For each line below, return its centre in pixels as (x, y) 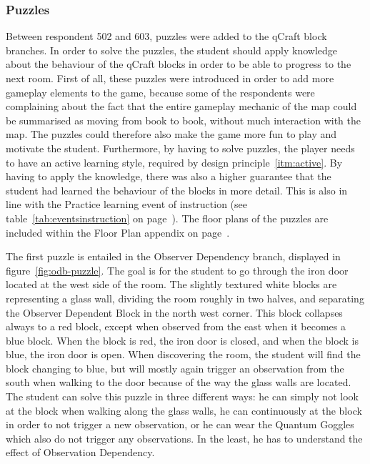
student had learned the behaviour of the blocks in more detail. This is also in (177, 190)
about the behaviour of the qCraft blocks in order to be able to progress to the (179, 64)
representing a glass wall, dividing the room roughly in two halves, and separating (185, 298)
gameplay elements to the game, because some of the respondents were (160, 92)
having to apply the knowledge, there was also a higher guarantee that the (169, 176)
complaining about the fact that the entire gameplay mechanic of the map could (181, 106)
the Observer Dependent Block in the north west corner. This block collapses (174, 312)
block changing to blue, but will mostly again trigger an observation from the (175, 368)
